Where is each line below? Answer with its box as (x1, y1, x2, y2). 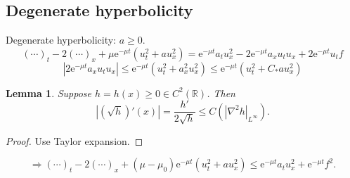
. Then (207, 85, 235, 100)
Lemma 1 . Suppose (6, 85, 92, 100)
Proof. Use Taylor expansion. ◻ (6, 133, 143, 148)
